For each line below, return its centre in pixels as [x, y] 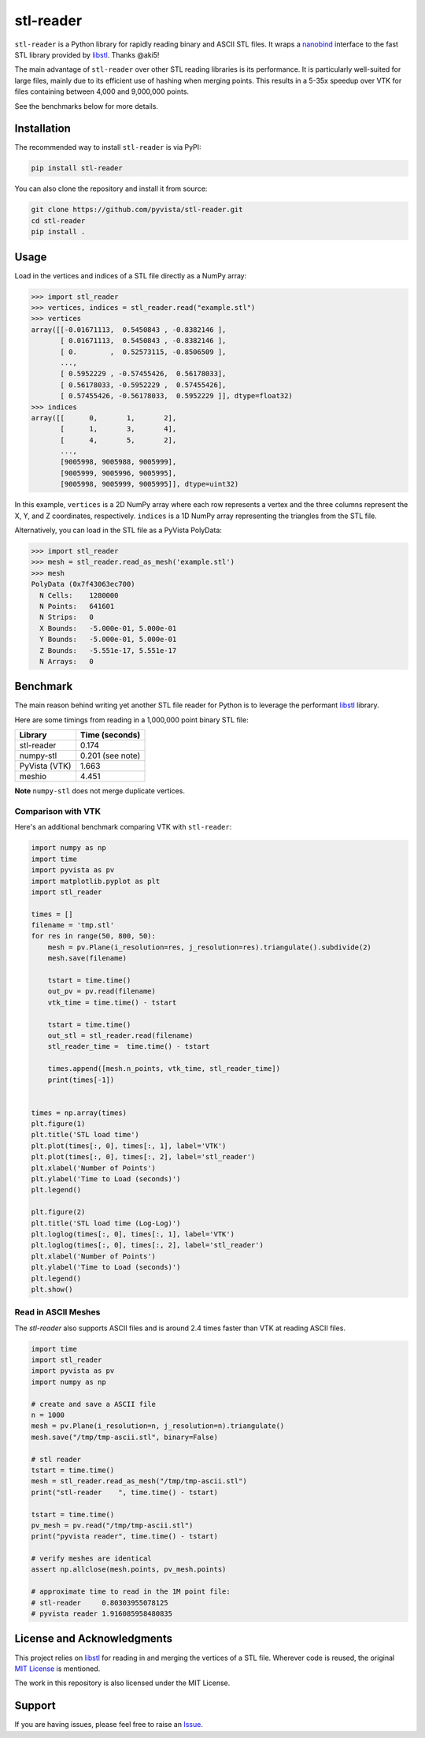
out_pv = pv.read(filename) [102, 991]
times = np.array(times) [79, 1113]
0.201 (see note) [110, 755]
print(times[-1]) [81, 1080]
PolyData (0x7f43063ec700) [83, 584]
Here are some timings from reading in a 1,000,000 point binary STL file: [131, 720]
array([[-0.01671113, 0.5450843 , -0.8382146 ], [129, 330]
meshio [33, 777]
